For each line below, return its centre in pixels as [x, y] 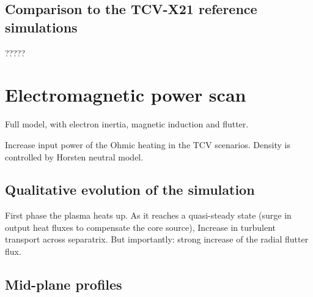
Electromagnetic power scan [126, 95]
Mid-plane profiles [64, 284]
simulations [41, 27]
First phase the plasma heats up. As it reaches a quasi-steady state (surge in [148, 215]
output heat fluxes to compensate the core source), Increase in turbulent [141, 227]
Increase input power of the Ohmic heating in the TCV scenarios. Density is [148, 144]
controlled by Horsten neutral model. [74, 156]
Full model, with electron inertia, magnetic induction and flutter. [127, 124]
